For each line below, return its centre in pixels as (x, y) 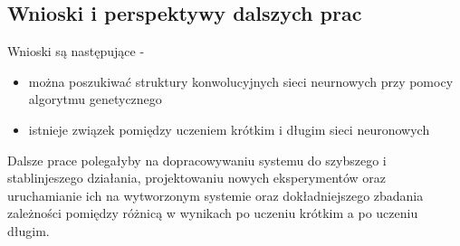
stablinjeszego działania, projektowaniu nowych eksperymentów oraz (197, 178)
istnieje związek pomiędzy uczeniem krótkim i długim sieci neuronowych (229, 129)
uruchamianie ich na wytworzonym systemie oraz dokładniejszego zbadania (216, 195)
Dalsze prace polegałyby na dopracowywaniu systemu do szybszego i (197, 160)
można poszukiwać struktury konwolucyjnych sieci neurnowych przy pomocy (241, 81)
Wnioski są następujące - (76, 51)
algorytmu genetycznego (95, 99)
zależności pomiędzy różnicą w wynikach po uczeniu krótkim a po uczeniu (213, 213)
